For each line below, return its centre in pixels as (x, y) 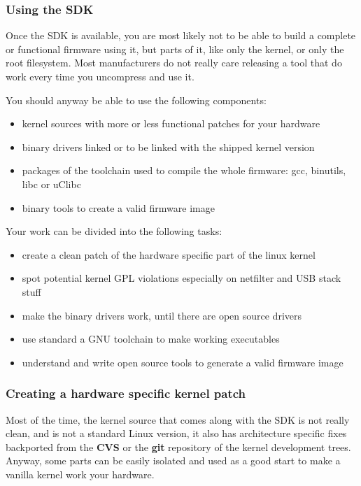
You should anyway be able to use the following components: (136, 100)
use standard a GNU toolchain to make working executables (151, 339)
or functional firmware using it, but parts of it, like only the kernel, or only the (175, 49)
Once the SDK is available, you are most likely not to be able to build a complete (181, 35)
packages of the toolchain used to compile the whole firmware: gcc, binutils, (184, 170)
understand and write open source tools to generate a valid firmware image (183, 362)
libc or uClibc (51, 184)
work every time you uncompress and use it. (100, 76)
